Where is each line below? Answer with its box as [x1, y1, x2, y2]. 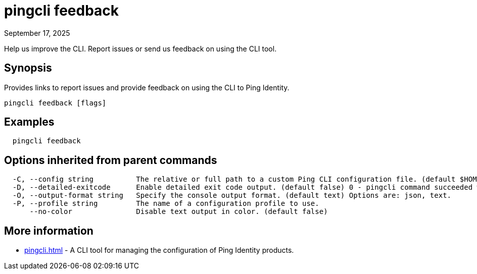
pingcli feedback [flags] [4, 98, 107, 107]
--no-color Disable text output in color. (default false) [29, 207, 328, 216]
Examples [4, 116, 55, 129]
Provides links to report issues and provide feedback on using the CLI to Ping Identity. [4, 83, 290, 92]
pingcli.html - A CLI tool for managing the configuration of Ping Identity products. [24, 246, 294, 255]
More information [4, 224, 93, 237]
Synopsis [4, 62, 52, 75]
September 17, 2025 [4, 28, 70, 37]
